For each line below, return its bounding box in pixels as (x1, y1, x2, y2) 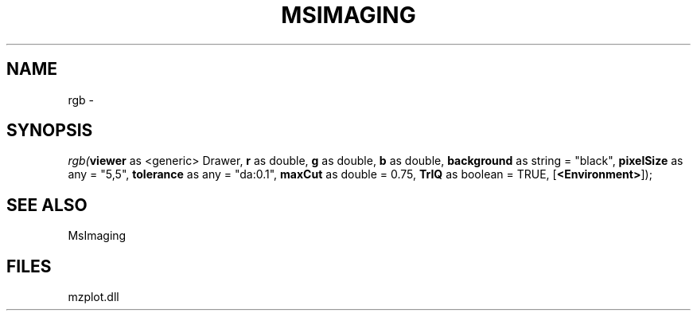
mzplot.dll (68, 290, 119, 304)
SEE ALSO (6, 194, 88, 215)
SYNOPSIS (6, 120, 93, 141)
